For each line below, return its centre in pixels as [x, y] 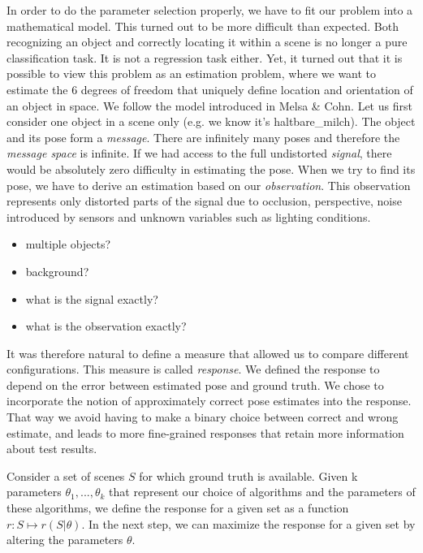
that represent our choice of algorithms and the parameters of [262, 492]
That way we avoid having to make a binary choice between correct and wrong [203, 417]
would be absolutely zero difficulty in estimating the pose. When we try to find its [211, 168]
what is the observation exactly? [106, 326]
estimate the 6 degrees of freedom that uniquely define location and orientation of [210, 89]
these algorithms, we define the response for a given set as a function [178, 508]
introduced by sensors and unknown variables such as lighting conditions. [189, 216]
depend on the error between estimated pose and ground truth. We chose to [195, 385]
